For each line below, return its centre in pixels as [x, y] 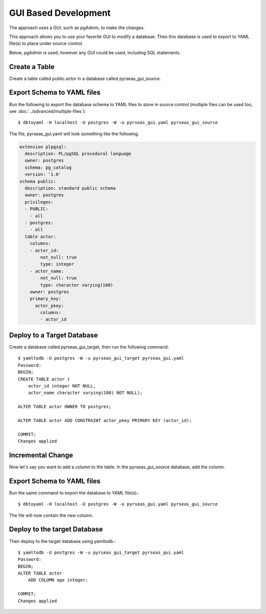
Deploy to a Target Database [53, 335]
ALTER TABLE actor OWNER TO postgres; [65, 407]
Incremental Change [41, 455]
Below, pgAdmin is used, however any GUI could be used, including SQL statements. [95, 52]
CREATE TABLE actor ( [44, 379]
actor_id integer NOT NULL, [62, 386]
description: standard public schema [70, 188]
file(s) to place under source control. [46, 43]
